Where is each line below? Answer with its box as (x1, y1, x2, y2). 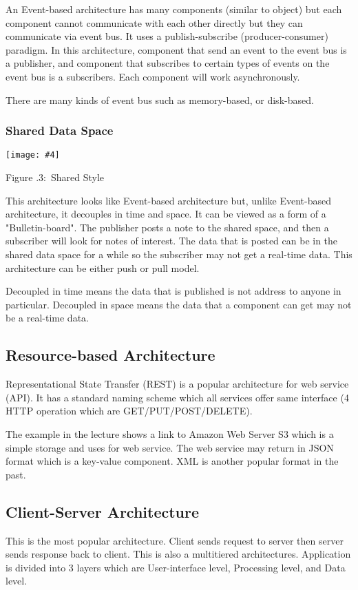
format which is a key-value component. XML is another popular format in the (6, 454, 339, 468)
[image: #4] (6, 150, 60, 160)
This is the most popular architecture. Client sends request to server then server (6, 533, 344, 547)
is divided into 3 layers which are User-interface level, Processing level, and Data (6, 560, 346, 574)
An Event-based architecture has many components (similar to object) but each (6, 2, 342, 16)
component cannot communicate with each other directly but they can (6, 15, 303, 30)
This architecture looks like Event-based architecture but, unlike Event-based (6, 193, 331, 207)
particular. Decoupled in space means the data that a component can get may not (6, 297, 352, 311)
